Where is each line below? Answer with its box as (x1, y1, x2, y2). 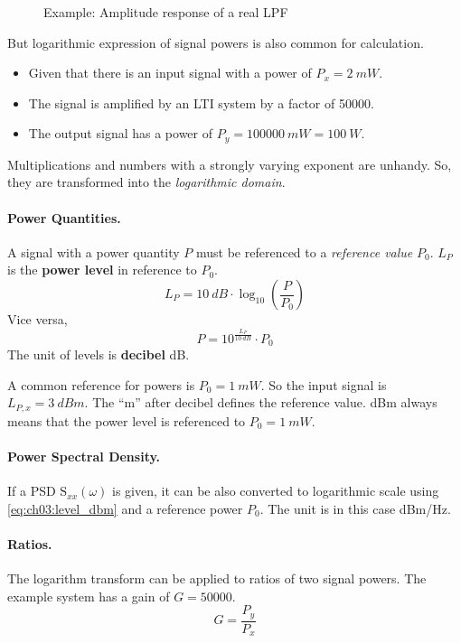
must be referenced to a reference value (196, 242, 413, 261)
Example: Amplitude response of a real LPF (43, 3, 288, 21)
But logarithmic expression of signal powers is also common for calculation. (7, 33, 424, 51)
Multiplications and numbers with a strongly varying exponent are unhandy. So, (7, 154, 452, 173)
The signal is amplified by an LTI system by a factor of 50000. (28, 93, 374, 112)
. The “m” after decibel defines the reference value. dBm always (84, 393, 437, 412)
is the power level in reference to (7, 260, 197, 279)
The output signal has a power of (28, 124, 212, 143)
